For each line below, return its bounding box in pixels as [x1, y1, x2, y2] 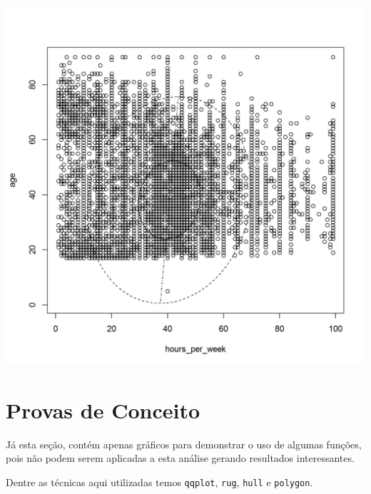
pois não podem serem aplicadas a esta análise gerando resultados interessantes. [6, 451, 355, 465]
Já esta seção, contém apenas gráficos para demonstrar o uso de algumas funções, [6, 436, 362, 451]
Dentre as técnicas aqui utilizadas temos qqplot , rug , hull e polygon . [6, 474, 313, 489]
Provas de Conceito [6, 395, 200, 424]
